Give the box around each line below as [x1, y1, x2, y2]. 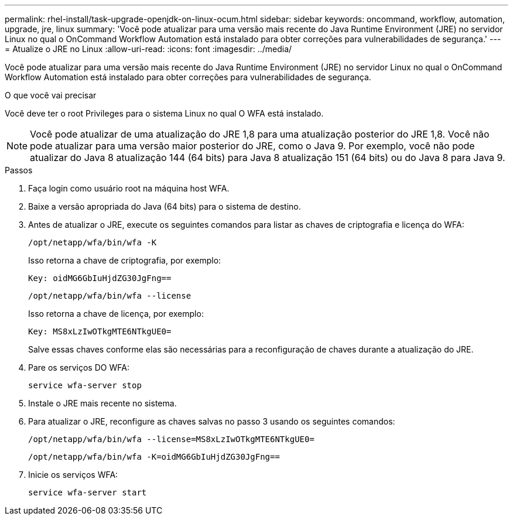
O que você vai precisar [5, 90, 97, 100]
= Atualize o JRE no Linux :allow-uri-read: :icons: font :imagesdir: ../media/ [5, 44, 292, 54]
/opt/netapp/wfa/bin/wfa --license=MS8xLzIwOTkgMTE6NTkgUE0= [28, 435, 314, 444]
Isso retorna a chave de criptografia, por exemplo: [28, 255, 221, 265]
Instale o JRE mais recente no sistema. [28, 398, 177, 408]
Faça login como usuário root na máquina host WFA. [28, 183, 230, 193]
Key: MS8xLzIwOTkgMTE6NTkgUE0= [28, 327, 172, 336]
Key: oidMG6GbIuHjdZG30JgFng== [28, 273, 172, 283]
